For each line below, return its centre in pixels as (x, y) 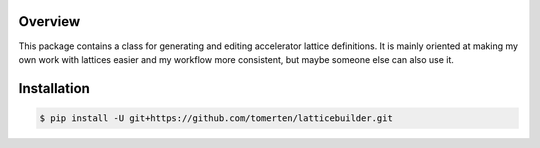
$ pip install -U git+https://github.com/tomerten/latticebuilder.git (216, 118)
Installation (54, 88)
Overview (49, 21)
